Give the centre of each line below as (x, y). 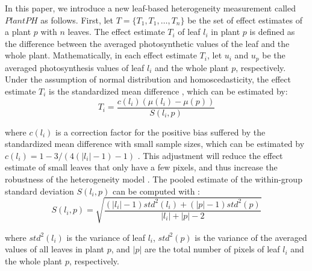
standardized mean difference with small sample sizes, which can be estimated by (155, 144)
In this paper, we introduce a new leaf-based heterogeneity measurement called (150, 8)
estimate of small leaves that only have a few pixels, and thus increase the (141, 167)
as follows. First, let (77, 20)
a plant (18, 32)
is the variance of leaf (106, 237)
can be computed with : (156, 191)
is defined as (272, 32)
